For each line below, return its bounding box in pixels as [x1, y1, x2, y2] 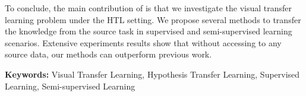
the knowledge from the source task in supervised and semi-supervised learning [5, 25, 292, 37]
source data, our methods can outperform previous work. [5, 48, 212, 60]
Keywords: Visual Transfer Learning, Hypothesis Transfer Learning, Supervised [5, 68, 300, 80]
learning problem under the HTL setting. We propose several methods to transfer [5, 13, 301, 25]
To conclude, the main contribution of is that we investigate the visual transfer [5, 2, 292, 14]
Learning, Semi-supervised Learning [5, 79, 135, 92]
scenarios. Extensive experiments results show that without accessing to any [5, 36, 282, 49]
